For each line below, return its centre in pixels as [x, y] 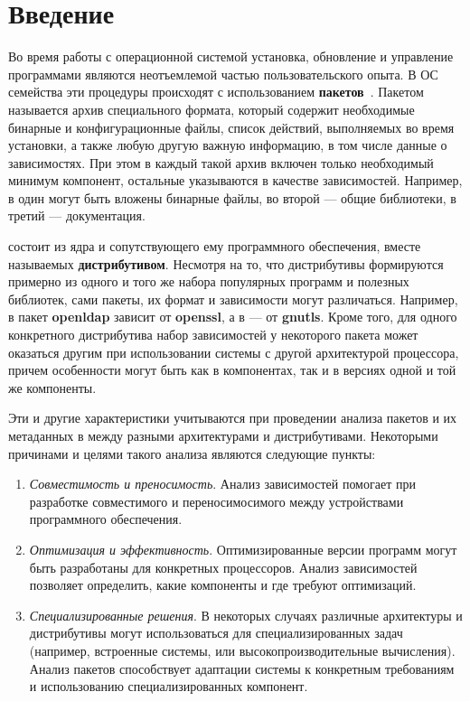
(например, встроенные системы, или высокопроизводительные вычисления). [242, 650]
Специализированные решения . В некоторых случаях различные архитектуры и [246, 615]
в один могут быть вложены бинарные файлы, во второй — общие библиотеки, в [232, 197]
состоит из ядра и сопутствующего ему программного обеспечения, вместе [215, 246]
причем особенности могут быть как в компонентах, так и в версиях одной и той [232, 370]
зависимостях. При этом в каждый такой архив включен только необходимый [221, 162]
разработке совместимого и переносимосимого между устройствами [216, 501]
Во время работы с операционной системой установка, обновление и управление [231, 56]
